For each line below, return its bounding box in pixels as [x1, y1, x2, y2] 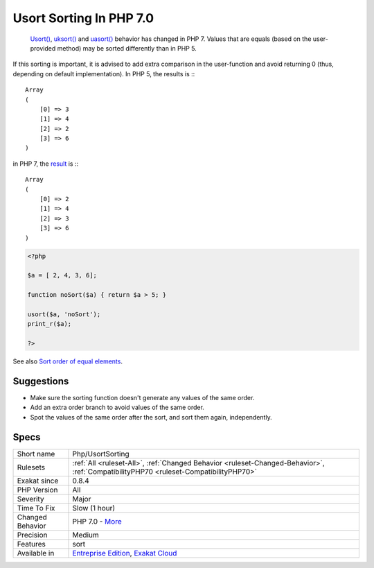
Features [17, 539, 46, 549]
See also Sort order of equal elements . [12, 357, 123, 365]
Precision [17, 530, 48, 540]
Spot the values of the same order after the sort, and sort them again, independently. [30, 413, 273, 421]
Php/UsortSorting [72, 449, 130, 458]
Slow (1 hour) [72, 503, 116, 513]
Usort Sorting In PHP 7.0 [12, 10, 154, 26]
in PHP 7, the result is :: [12, 160, 79, 168]
